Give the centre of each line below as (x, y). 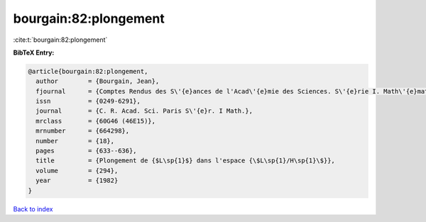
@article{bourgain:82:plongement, (88, 71)
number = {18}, (75, 141)
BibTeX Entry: (34, 52)
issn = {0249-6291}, (88, 101)
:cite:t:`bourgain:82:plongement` (60, 40)
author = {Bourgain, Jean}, (98, 81)
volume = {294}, (77, 171)
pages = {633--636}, (87, 151)
